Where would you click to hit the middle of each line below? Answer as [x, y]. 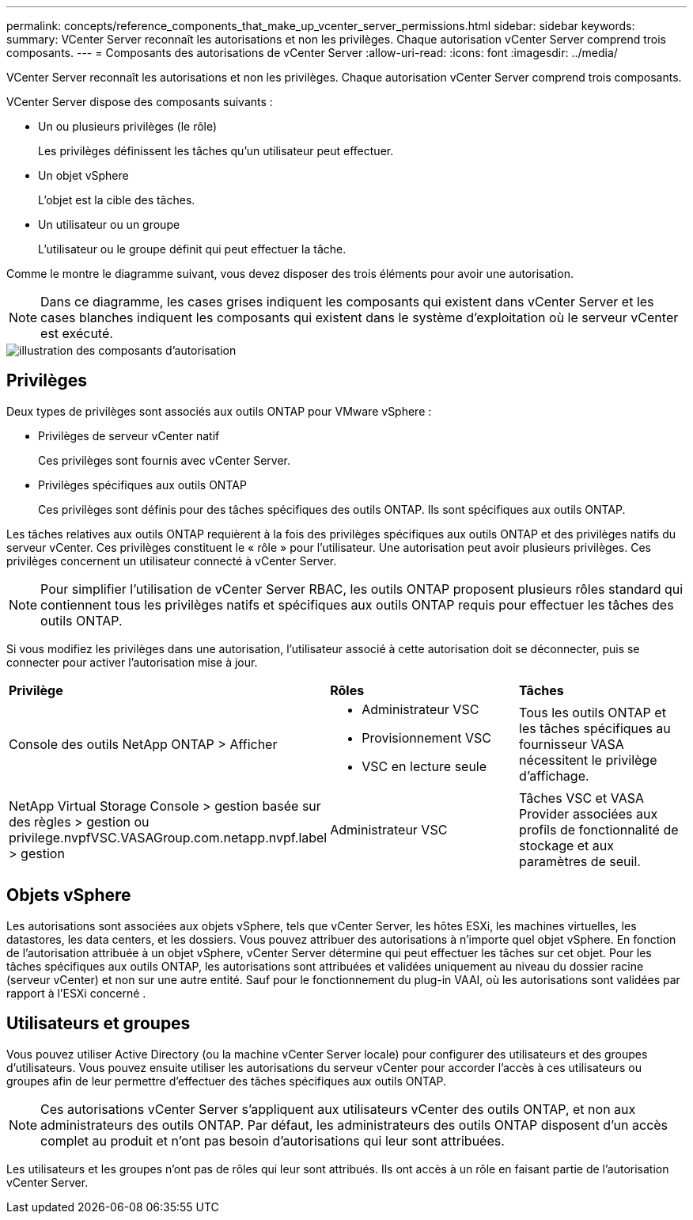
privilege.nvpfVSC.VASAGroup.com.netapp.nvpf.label [168, 837]
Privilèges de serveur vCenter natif [129, 435]
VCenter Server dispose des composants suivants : [140, 102]
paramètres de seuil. [580, 861]
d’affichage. [554, 775]
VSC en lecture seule [424, 766]
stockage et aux [567, 845]
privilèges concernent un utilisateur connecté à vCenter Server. [172, 561]
